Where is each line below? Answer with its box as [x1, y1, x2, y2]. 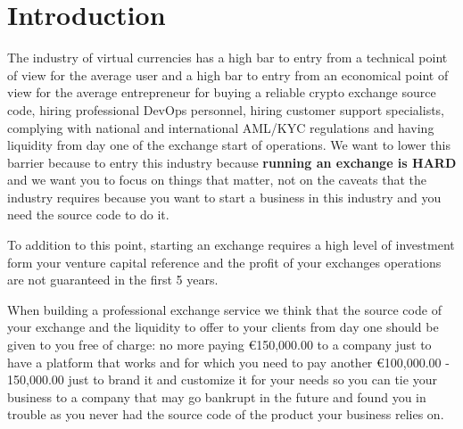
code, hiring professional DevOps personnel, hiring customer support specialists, [7, 100, 444, 119]
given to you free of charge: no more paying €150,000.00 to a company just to [7, 335, 432, 354]
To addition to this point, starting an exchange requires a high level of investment [7, 235, 455, 254]
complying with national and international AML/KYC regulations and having [7, 118, 434, 136]
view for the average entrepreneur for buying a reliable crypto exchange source [7, 83, 436, 102]
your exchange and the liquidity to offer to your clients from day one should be [7, 318, 439, 336]
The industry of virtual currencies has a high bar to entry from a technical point [7, 48, 448, 67]
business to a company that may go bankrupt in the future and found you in [7, 387, 426, 406]
